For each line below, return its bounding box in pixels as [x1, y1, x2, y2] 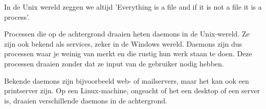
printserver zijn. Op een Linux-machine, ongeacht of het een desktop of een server [4, 85, 260, 96]
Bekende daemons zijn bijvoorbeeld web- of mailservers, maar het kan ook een [4, 75, 249, 86]
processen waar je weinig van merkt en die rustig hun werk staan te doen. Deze [4, 48, 252, 59]
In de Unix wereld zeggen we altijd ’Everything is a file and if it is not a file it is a [4, 2, 262, 12]
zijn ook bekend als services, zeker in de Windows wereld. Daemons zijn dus [4, 38, 242, 49]
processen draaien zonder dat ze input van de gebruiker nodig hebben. [4, 58, 224, 68]
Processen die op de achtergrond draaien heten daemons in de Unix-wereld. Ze [4, 28, 250, 39]
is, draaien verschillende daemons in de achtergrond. [4, 95, 167, 105]
